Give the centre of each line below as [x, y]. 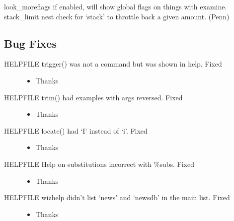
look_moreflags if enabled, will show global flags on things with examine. [116, 6]
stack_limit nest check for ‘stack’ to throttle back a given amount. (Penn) [117, 16]
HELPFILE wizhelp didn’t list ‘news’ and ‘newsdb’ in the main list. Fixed [117, 197]
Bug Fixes [30, 43]
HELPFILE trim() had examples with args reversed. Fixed [93, 97]
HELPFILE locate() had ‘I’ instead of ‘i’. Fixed [76, 130]
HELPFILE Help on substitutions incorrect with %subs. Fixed [99, 164]
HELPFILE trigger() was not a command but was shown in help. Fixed [113, 64]
